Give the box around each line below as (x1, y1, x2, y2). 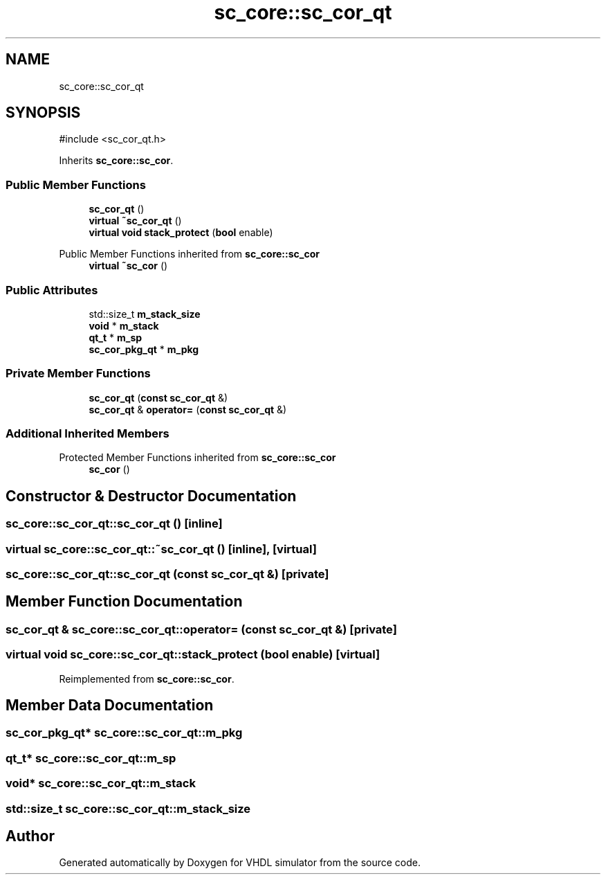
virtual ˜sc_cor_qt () (89, 215, 182, 227)
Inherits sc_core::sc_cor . (59, 154, 174, 167)
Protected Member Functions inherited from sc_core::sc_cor (59, 451, 336, 464)
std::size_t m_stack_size (89, 307, 201, 320)
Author (6, 827, 55, 845)
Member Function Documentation (6, 593, 243, 611)
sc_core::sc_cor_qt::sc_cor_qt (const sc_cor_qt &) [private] (6, 567, 329, 582)
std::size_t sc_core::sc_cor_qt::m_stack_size (6, 801, 251, 816)
